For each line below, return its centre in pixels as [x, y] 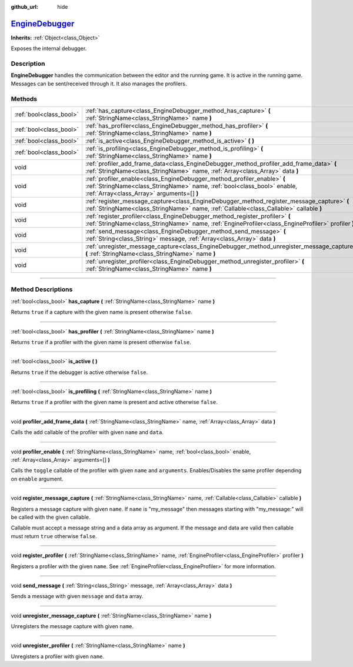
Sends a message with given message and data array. [77, 596]
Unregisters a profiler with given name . [57, 656]
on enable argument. [37, 479]
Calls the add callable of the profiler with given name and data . [87, 432]
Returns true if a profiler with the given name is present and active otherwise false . [114, 402]
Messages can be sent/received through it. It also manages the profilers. [99, 84]
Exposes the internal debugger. [49, 49]
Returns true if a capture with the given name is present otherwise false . [101, 312]
